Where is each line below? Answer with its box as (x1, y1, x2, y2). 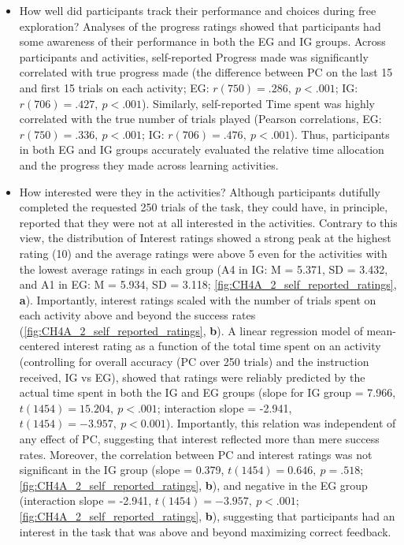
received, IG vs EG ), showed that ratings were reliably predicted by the (19, 368, 365, 385)
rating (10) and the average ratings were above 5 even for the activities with (19, 245, 387, 261)
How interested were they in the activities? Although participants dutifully (19, 183, 380, 200)
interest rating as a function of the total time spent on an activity (63, 338, 381, 354)
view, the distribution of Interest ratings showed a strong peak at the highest (19, 230, 391, 246)
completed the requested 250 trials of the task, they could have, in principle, (19, 199, 388, 215)
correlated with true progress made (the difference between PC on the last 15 (19, 64, 393, 80)
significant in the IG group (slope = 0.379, (19, 461, 224, 478)
